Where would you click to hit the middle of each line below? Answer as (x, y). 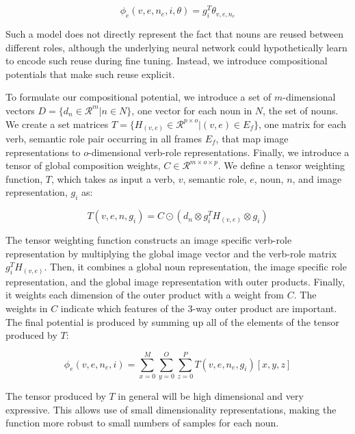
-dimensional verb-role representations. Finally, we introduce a (219, 152)
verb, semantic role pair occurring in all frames (104, 139)
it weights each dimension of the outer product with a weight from (145, 295)
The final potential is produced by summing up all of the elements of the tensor (173, 321)
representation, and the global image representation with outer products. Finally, (175, 281)
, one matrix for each (303, 124)
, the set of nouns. (301, 110)
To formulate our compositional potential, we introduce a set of (139, 97)
